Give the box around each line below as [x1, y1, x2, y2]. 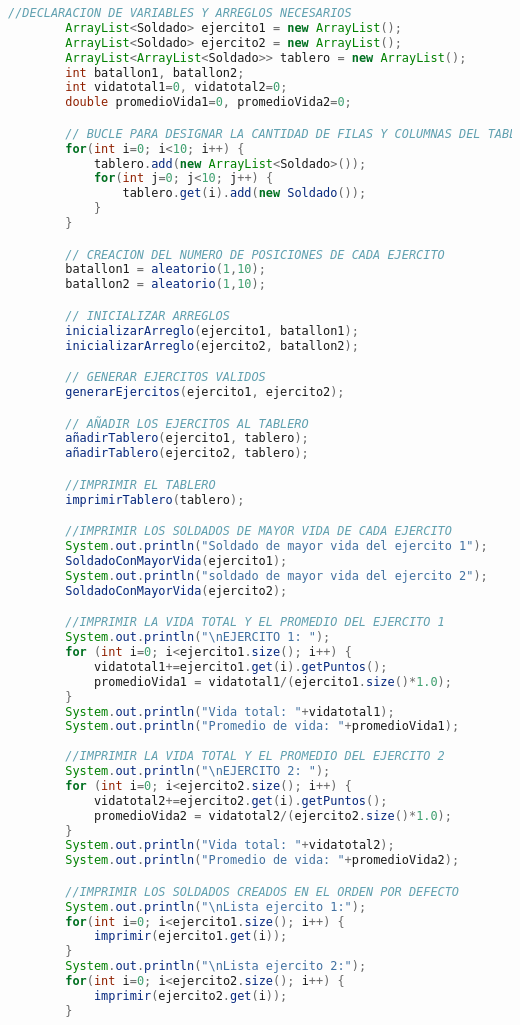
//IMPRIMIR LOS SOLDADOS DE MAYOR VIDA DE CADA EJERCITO [65, 524, 452, 539]
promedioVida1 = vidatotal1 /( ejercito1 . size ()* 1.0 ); [93, 674, 452, 689]
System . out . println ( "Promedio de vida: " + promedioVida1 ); [65, 719, 460, 734]
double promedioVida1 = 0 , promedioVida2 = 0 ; [65, 95, 352, 110]
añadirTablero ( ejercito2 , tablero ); [65, 446, 309, 461]
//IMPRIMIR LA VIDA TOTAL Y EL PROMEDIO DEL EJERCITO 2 [65, 749, 445, 764]
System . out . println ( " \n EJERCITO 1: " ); [65, 630, 331, 645]
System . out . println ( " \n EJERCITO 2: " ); [65, 764, 331, 778]
